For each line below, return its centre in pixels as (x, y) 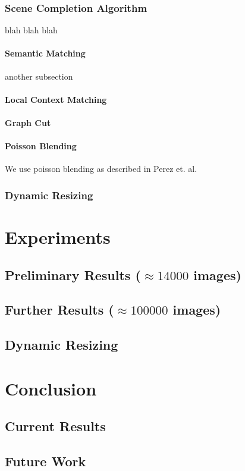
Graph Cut (28, 122)
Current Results (55, 426)
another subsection (39, 76)
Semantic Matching (45, 53)
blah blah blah (31, 30)
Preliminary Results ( (73, 274)
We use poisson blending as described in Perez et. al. (101, 169)
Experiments (58, 237)
